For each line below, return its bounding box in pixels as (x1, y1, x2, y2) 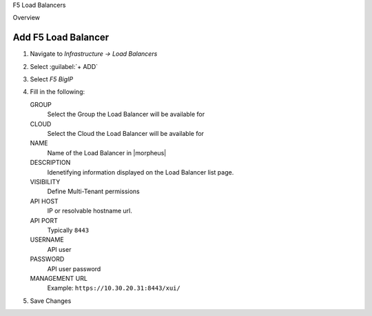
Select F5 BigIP (30, 75, 74, 83)
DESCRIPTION (30, 159, 71, 167)
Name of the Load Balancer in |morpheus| (47, 148, 167, 157)
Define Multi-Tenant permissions (47, 187, 141, 196)
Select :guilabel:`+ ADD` (30, 62, 99, 70)
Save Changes (30, 297, 72, 305)
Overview (12, 14, 41, 22)
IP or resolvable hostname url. (47, 207, 132, 215)
